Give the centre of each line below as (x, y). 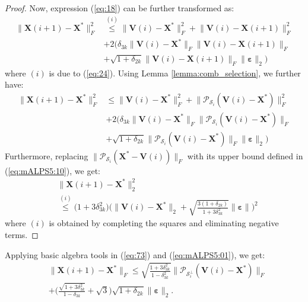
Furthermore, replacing (47, 155)
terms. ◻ (22, 235)
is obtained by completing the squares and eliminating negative (164, 223)
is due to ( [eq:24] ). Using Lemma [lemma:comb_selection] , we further (175, 73)
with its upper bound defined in (245, 155)
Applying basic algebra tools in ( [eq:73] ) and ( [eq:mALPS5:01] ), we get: (135, 254)
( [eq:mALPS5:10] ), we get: (53, 170)
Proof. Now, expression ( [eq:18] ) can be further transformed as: (120, 8)
